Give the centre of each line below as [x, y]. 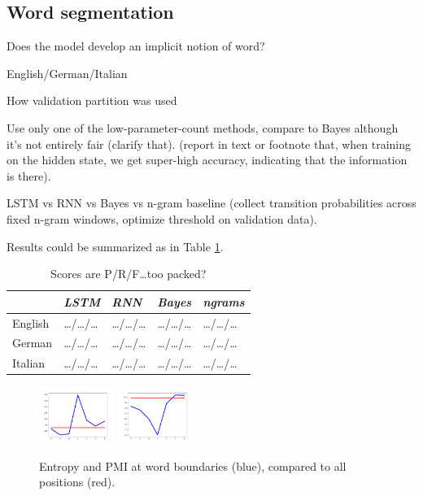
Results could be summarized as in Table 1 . [115, 246]
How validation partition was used [92, 100]
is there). [29, 175]
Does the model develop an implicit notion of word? [136, 46]
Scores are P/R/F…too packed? [129, 274]
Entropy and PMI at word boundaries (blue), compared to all [193, 466]
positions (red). [77, 482]
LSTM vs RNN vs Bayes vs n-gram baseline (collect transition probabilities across [211, 203]
